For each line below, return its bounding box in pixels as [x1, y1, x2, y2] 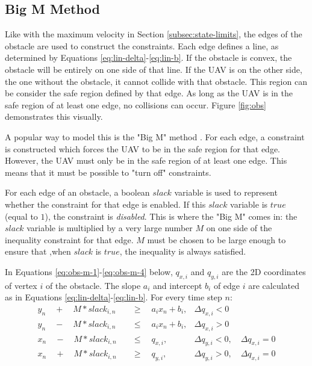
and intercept [153, 279, 202, 291]
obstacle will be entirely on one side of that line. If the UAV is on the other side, [5, 63, 302, 75]
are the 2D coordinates [222, 265, 306, 278]
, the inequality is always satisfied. [119, 245, 246, 258]
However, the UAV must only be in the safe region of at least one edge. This [5, 154, 287, 167]
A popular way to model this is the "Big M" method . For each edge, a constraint [5, 130, 305, 143]
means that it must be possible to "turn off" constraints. [5, 166, 211, 178]
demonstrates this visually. [5, 110, 103, 123]
